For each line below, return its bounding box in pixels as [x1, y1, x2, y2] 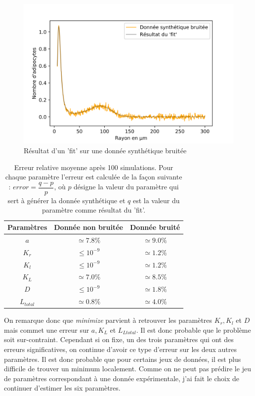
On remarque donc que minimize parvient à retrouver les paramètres [4, 315, 212, 325]
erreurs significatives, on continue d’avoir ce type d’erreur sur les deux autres [4, 344, 237, 354]
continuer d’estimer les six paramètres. [4, 383, 121, 393]
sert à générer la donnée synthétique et [7, 195, 126, 205]
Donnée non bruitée [54, 222, 123, 232]
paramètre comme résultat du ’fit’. [42, 205, 146, 215]
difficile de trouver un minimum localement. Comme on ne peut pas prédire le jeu [4, 363, 251, 374]
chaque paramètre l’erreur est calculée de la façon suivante [5, 172, 182, 182]
